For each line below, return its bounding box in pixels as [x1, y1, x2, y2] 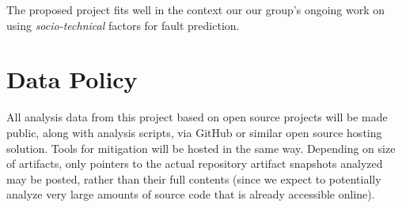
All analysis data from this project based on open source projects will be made [6, 109, 388, 125]
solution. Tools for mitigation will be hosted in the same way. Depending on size [6, 139, 396, 156]
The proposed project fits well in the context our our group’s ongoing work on [6, 2, 385, 17]
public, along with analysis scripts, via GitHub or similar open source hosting [6, 124, 382, 140]
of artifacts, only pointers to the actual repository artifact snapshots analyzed [6, 155, 383, 172]
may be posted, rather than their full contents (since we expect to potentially [6, 170, 381, 187]
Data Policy [6, 63, 138, 95]
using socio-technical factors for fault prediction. [6, 17, 240, 33]
